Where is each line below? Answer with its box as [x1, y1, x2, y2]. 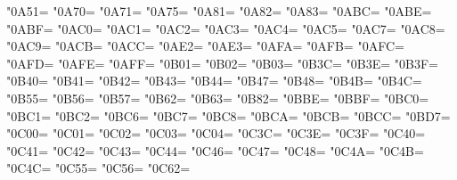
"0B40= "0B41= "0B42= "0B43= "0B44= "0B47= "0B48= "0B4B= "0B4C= [6, 71, 422, 90]
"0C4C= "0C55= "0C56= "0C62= [6, 159, 191, 177]
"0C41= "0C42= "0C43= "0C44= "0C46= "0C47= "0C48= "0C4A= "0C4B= [6, 141, 424, 160]
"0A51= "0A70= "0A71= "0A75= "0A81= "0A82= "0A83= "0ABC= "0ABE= [6, 2, 432, 20]
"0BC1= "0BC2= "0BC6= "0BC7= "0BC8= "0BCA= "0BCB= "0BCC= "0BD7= [6, 106, 451, 125]
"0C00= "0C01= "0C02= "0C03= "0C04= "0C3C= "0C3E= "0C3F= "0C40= [6, 124, 426, 143]
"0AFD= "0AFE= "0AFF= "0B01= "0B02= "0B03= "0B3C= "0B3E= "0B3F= [6, 53, 438, 72]
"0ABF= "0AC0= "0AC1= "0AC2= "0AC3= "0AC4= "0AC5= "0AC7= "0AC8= [6, 19, 445, 37]
